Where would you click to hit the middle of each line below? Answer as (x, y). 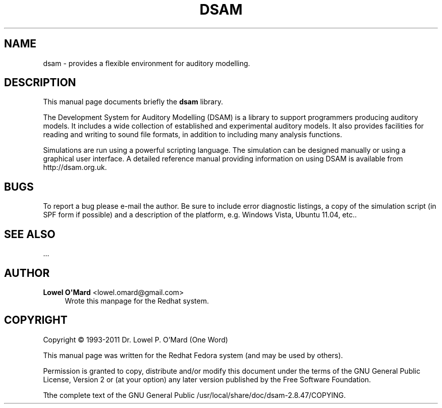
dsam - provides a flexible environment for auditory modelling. (147, 63)
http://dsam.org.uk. (75, 167)
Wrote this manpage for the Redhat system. (137, 301)
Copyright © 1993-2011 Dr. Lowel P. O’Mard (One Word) (135, 339)
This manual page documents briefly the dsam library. (133, 102)
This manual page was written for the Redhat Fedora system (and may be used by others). (193, 355)
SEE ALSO (30, 234)
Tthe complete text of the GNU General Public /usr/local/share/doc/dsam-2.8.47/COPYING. (195, 395)
